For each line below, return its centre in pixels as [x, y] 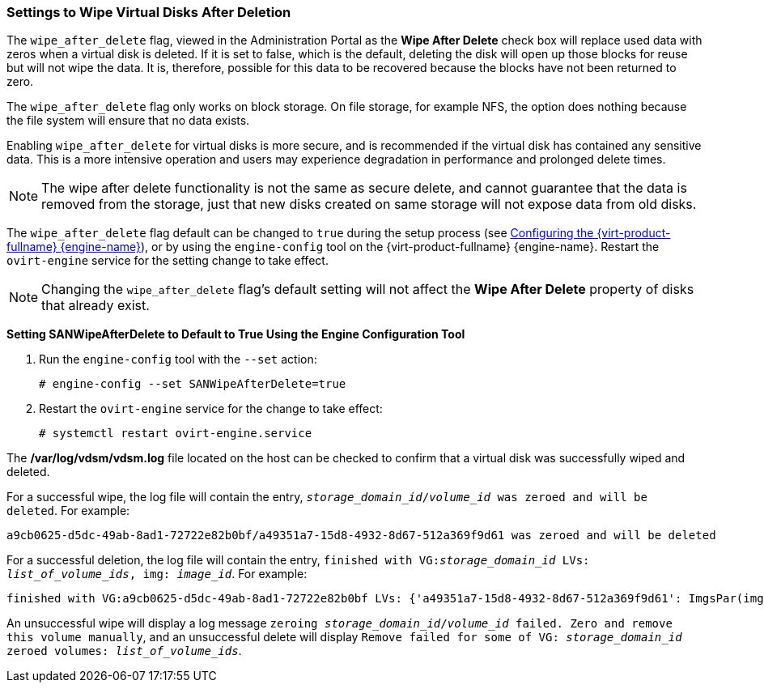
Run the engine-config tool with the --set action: [178, 359]
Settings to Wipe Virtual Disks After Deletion [149, 12]
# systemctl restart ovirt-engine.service [176, 434]
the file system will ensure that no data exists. [128, 121]
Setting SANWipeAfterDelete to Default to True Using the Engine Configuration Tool [236, 334]
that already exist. [95, 306]
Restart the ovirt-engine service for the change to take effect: [211, 409]
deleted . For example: [68, 511]
